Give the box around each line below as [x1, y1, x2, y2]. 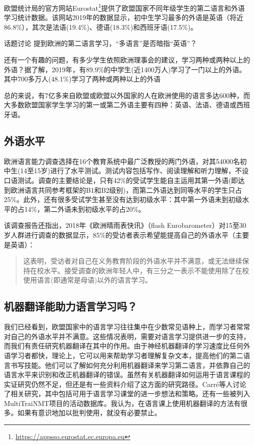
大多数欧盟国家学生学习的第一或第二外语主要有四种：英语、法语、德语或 [4, 100, 236, 110]
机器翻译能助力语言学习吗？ [4, 299, 137, 314]
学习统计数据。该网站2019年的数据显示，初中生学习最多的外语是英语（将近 [4, 12, 243, 22]
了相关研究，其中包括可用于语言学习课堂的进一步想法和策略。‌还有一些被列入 [4, 388, 250, 399]
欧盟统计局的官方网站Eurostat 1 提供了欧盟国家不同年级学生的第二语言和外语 [4, 1, 245, 13]
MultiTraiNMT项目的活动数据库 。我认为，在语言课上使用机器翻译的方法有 [4, 398, 241, 408]
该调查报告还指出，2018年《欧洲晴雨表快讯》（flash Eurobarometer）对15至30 [4, 220, 246, 230]
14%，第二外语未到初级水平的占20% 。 [24, 203, 146, 214]
